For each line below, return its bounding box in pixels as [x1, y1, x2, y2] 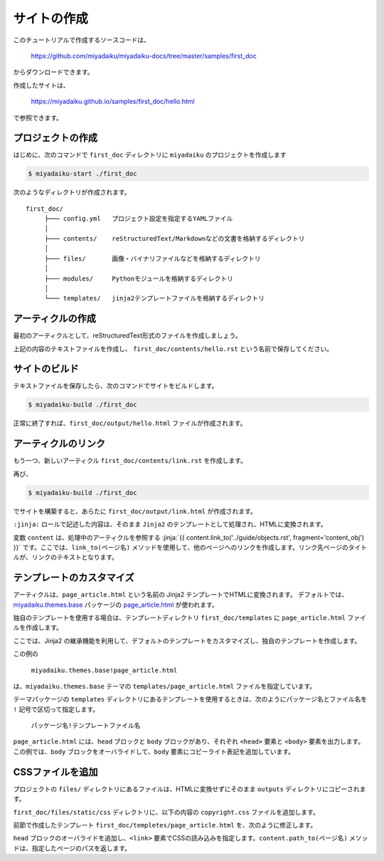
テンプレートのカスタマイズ [13, 572, 134, 584]
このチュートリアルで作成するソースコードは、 [13, 36, 151, 44]
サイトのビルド [13, 363, 79, 375]
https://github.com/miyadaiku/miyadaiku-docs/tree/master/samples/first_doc [31, 51, 257, 60]
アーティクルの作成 [13, 313, 96, 325]
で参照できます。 [13, 113, 63, 122]
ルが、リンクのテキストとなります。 [13, 553, 119, 562]
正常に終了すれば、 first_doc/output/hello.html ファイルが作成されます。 [13, 419, 247, 427]
